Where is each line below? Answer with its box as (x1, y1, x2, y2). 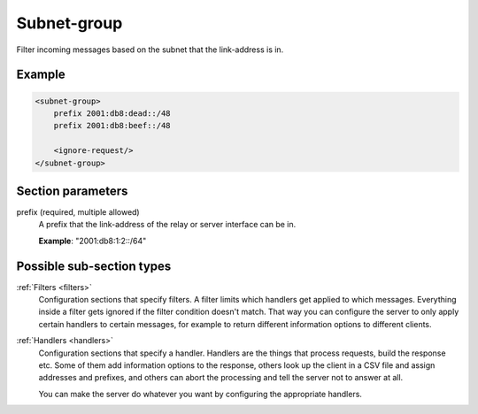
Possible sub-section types (16, 258, 172, 273)
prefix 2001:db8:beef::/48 (53, 120, 172, 131)
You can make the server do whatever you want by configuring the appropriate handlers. (38, 388, 363, 399)
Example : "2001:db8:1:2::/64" (38, 235, 147, 246)
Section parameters (16, 183, 128, 198)
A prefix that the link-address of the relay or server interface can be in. (38, 219, 297, 230)
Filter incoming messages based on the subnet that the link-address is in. (16, 44, 284, 55)
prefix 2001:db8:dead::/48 (53, 108, 172, 119)
